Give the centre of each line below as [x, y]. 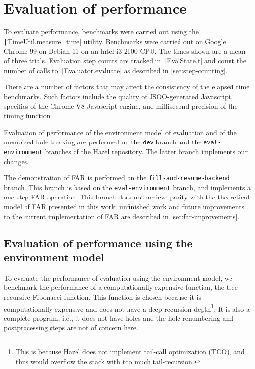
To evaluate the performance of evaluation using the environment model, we [118, 277]
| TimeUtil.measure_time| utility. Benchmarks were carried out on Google [115, 41]
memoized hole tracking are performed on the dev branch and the [103, 142]
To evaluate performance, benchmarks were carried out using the [102, 32]
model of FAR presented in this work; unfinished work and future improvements [124, 207]
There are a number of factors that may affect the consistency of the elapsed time [127, 87]
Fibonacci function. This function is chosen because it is [117, 297]
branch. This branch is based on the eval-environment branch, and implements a [127, 187]
